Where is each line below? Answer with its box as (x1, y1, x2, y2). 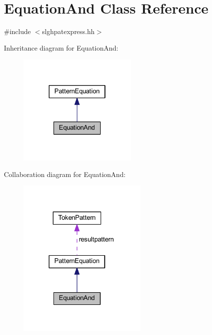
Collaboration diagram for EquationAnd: (4, 169, 126, 179)
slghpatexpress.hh (42, 26, 95, 36)
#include (4, 26, 31, 36)
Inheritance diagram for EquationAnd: (4, 42, 119, 53)
